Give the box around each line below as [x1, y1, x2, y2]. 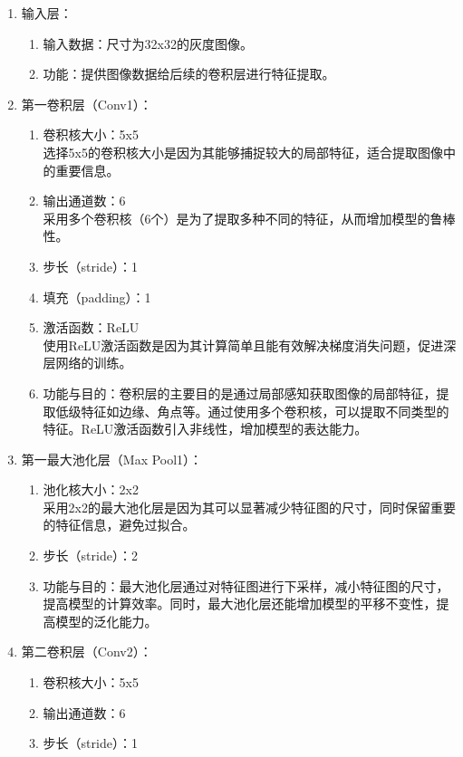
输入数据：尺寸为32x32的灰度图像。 [43, 34, 253, 53]
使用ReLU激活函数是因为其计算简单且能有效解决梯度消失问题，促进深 [43, 335, 457, 354]
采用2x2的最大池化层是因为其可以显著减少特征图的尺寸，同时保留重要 [43, 497, 456, 516]
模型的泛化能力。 [55, 611, 158, 630]
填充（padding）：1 [43, 287, 151, 306]
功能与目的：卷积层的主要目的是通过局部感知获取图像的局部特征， [43, 383, 437, 402]
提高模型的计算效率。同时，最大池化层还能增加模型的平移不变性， [43, 594, 437, 613]
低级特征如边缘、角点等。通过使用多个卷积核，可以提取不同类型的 [55, 401, 449, 420]
